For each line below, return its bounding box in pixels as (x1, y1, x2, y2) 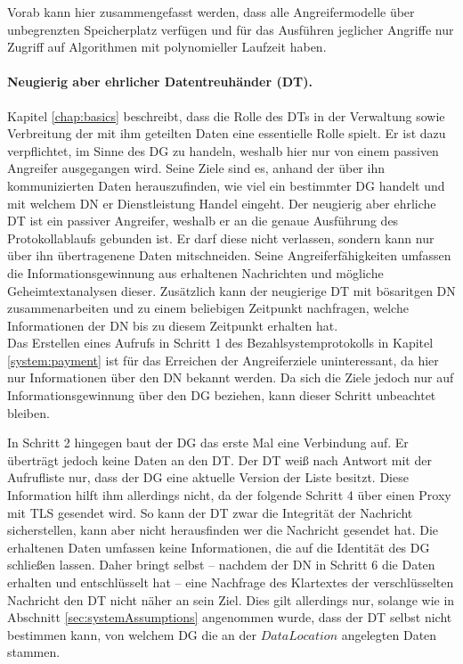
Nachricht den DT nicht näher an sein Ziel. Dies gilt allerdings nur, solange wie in (7, 590, 455, 609)
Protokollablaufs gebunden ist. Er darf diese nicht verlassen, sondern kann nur (7, 228, 435, 247)
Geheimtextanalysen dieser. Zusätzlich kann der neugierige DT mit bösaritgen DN (7, 281, 456, 299)
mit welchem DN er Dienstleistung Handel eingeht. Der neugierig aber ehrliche (7, 193, 436, 212)
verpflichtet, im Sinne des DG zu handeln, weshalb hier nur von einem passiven (7, 141, 439, 160)
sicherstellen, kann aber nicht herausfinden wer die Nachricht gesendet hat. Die (7, 521, 439, 539)
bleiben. (7, 403, 50, 422)
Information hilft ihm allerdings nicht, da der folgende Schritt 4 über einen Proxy (7, 486, 451, 504)
